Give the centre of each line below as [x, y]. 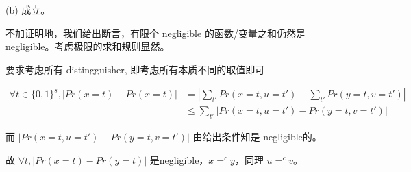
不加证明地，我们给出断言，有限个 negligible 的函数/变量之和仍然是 [155, 33]
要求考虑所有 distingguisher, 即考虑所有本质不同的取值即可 [135, 69]
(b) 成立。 [28, 10]
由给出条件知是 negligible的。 [257, 137]
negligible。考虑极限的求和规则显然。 [88, 46]
